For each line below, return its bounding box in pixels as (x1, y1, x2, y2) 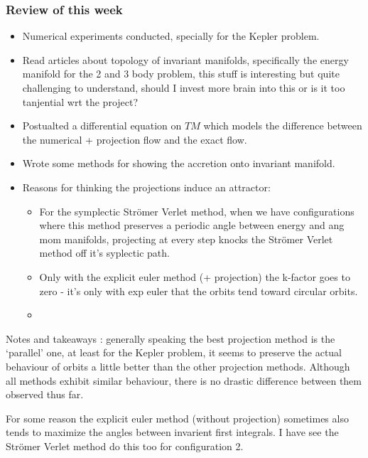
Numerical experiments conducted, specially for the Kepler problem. (22, 28, 320, 43)
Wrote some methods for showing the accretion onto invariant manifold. (22, 156, 335, 171)
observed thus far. (6, 387, 84, 402)
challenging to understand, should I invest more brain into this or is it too (22, 80, 345, 95)
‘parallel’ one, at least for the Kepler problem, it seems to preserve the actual (6, 345, 342, 360)
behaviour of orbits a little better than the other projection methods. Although (6, 358, 350, 373)
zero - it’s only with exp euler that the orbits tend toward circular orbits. (39, 283, 358, 298)
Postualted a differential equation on (22, 118, 182, 133)
